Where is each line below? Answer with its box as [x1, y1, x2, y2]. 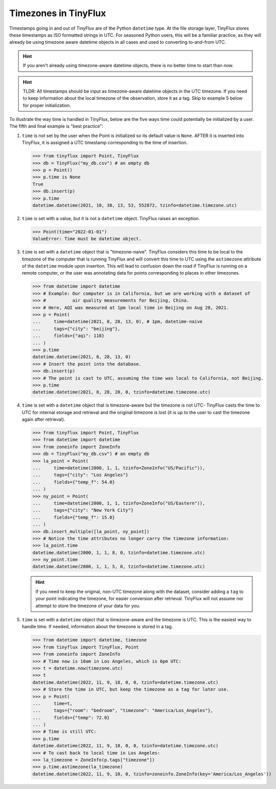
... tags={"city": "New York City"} [32, 507, 133, 513]
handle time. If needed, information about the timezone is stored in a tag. [22, 624, 173, 630]
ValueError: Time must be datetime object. [32, 236, 142, 242]
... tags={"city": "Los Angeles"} [32, 472, 128, 478]
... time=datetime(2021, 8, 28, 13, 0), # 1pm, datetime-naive [32, 319, 203, 324]
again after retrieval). [22, 416, 65, 423]
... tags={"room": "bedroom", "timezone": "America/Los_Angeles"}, [32, 708, 214, 713]
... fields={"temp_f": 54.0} [32, 479, 115, 485]
